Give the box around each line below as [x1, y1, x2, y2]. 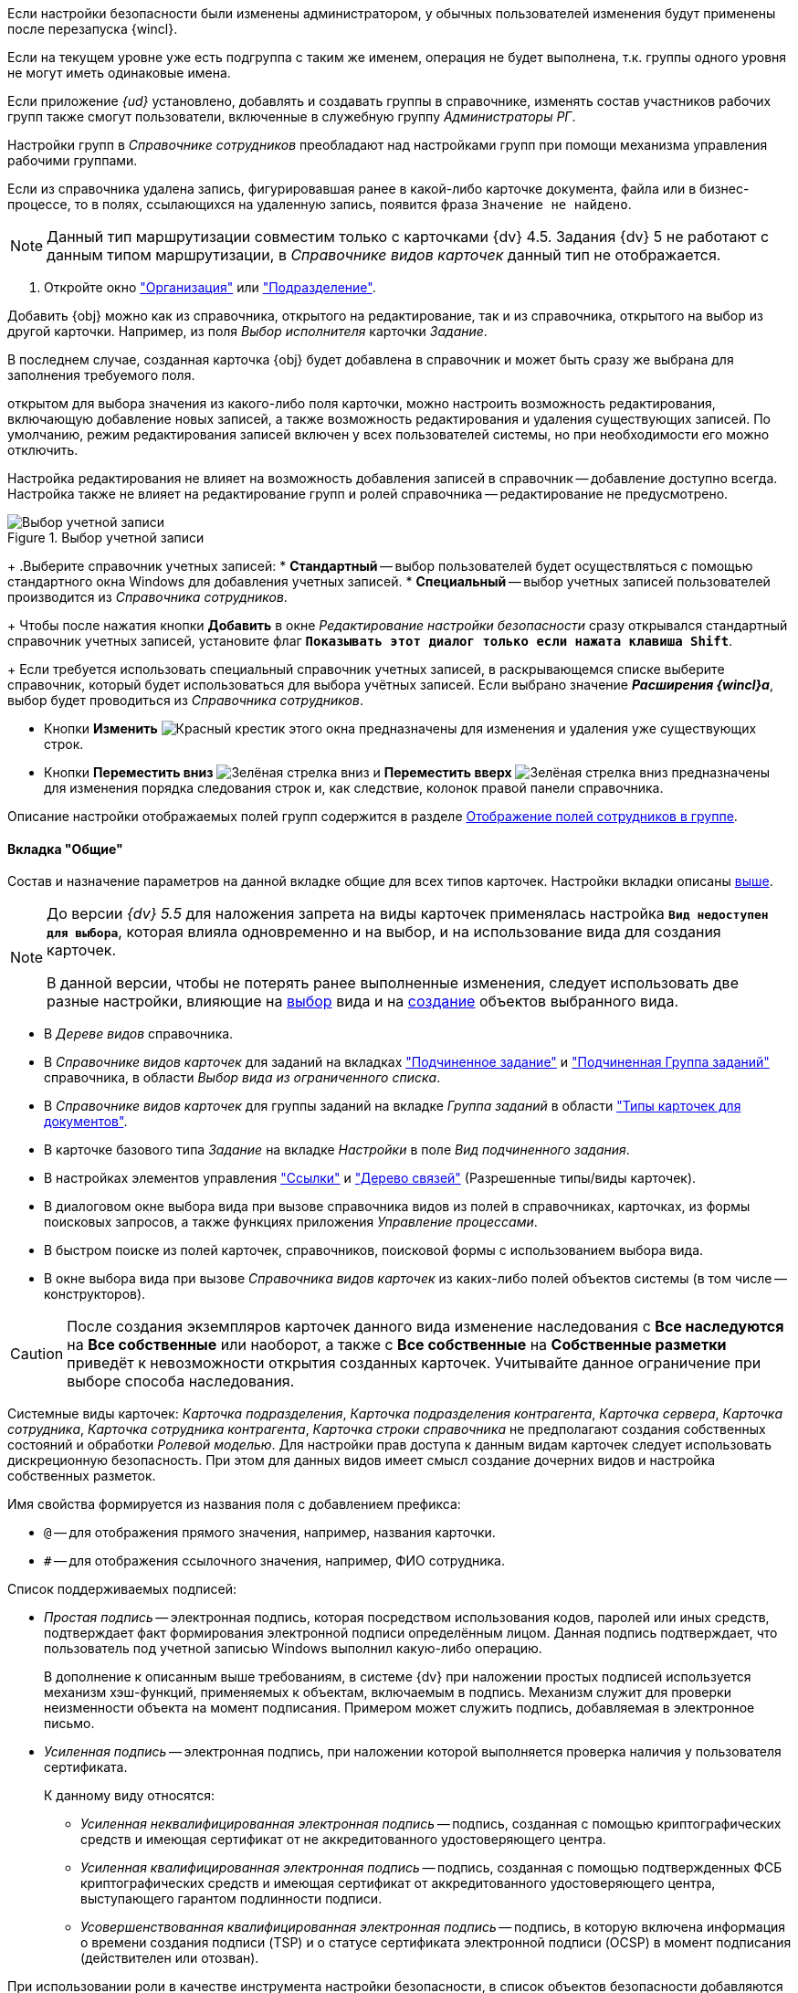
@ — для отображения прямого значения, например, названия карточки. [44, 1524, 496, 1541]
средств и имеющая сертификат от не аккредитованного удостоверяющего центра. [80, 1831, 606, 1848]
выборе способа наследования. [67, 1372, 295, 1391]
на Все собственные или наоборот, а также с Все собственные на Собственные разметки [67, 1335, 727, 1355]
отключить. [7, 442, 79, 458]
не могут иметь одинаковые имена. [7, 65, 231, 80]
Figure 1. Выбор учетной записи [7, 530, 205, 545]
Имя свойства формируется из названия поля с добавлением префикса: [7, 1496, 461, 1513]
